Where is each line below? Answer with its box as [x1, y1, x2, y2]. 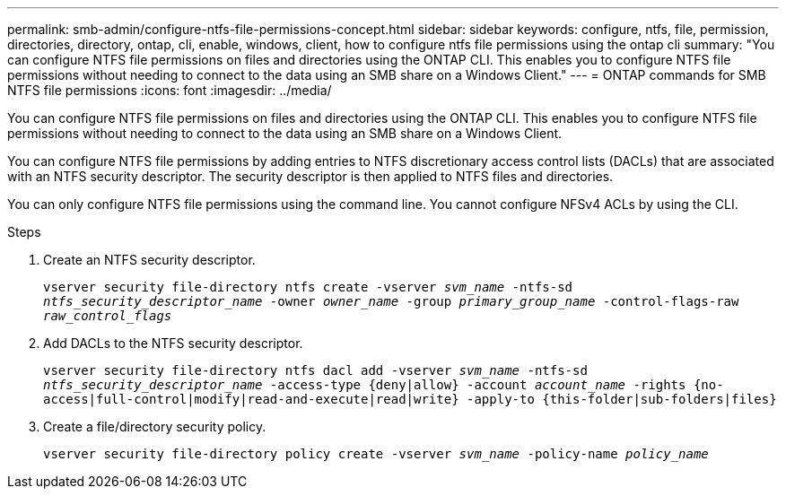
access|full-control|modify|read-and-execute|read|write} [43, 392, 459, 406]
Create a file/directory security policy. [43, 419, 266, 434]
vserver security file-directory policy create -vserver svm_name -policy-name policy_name [43, 447, 709, 461]
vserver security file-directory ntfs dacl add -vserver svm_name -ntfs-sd [43, 363, 588, 378]
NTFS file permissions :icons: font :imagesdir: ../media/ [7, 83, 332, 98]
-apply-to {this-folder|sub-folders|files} [467, 392, 777, 406]
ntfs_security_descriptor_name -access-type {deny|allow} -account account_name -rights [43, 378, 686, 392]
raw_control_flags [43, 309, 172, 323]
